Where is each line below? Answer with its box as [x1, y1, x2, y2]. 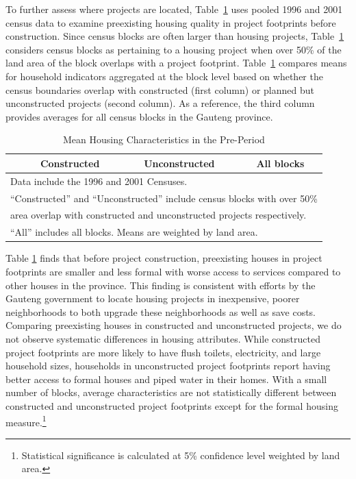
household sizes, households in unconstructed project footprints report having [5, 358, 331, 373]
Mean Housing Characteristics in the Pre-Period [63, 132, 265, 147]
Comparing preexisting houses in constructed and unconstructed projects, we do [5, 318, 342, 332]
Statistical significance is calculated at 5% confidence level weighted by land [21, 447, 340, 462]
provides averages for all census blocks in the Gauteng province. [5, 109, 273, 123]
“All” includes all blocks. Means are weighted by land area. [10, 225, 258, 239]
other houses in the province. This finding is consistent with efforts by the [5, 278, 316, 292]
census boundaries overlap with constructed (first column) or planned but [5, 82, 314, 97]
